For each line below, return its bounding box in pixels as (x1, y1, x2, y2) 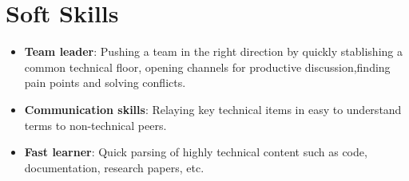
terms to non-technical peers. (24, 116, 167, 133)
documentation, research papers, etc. (24, 159, 204, 175)
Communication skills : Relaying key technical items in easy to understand (24, 100, 402, 117)
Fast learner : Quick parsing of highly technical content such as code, (24, 144, 367, 160)
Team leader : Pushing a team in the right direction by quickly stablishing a (24, 43, 403, 60)
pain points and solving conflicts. (24, 74, 186, 91)
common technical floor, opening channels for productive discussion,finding (24, 58, 391, 75)
